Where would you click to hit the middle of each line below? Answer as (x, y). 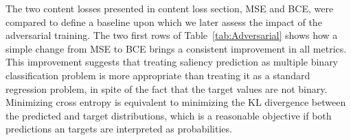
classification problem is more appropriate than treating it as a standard (158, 75)
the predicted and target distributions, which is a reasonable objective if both (169, 115)
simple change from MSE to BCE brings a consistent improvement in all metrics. (176, 48)
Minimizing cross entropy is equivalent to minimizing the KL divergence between (176, 102)
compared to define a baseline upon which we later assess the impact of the (164, 22)
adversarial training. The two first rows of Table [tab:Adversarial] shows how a (172, 35)
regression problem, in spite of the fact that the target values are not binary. (167, 88)
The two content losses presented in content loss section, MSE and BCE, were (170, 8)
